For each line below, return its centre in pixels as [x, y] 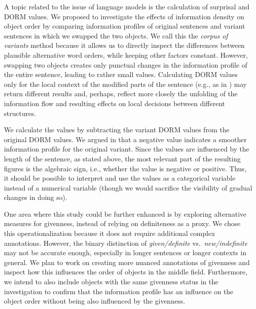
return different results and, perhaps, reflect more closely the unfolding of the [121, 94]
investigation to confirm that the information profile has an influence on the [119, 291]
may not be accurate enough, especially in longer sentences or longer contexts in [125, 252]
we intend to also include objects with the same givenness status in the [111, 282]
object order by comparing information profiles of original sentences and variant [125, 26]
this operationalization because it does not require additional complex [110, 233]
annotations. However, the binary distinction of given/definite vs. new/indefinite [126, 243]
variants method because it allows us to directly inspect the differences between [124, 45]
